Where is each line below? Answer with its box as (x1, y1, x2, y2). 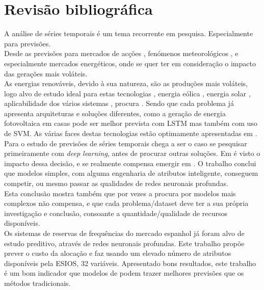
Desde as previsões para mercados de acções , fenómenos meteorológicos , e (4, 48, 239, 59)
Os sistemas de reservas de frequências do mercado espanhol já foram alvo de (4, 228, 245, 238)
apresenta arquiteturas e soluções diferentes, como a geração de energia (4, 108, 226, 118)
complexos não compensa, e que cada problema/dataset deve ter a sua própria (4, 198, 249, 208)
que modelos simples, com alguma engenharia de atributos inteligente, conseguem (4, 168, 258, 178)
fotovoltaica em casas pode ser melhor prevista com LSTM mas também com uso (4, 118, 257, 128)
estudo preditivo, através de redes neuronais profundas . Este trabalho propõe (4, 238, 245, 248)
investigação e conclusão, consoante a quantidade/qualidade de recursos (4, 207, 227, 218)
